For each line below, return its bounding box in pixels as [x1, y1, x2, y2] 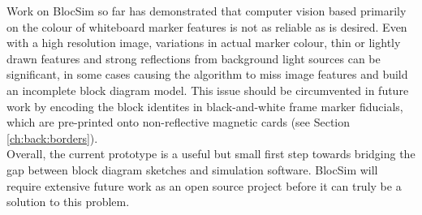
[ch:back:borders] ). [6, 129, 98, 146]
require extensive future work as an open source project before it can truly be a [6, 177, 402, 194]
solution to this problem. [6, 193, 130, 210]
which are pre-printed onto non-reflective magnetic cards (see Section [6, 114, 351, 131]
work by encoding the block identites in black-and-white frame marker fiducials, [6, 97, 403, 114]
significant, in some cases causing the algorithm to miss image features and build [6, 66, 408, 83]
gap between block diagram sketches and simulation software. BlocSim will [6, 161, 378, 178]
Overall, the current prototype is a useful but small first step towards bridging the [6, 145, 416, 162]
